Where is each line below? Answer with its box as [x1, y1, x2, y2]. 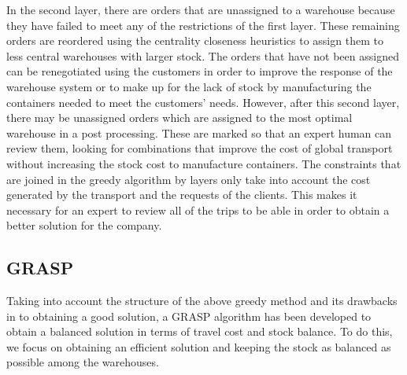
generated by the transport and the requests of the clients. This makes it [6, 186, 357, 203]
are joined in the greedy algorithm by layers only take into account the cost [6, 171, 371, 187]
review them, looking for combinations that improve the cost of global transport [6, 140, 393, 156]
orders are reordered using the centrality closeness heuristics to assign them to [6, 32, 383, 49]
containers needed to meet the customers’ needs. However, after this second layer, [6, 94, 400, 110]
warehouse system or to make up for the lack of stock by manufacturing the [6, 78, 372, 94]
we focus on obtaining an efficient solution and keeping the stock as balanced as [6, 338, 391, 355]
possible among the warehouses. [6, 354, 159, 370]
